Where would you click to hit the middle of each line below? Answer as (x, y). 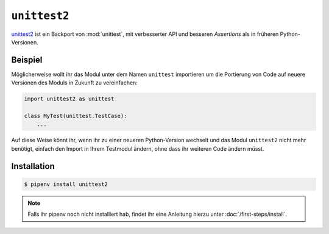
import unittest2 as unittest (69, 99)
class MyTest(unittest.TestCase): (76, 116)
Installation (33, 166)
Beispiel (27, 60)
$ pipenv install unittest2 (66, 184)
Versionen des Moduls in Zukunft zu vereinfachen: (75, 83)
